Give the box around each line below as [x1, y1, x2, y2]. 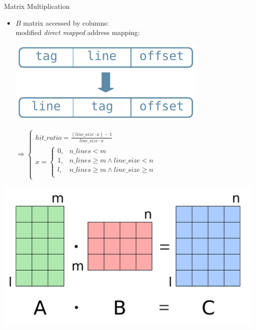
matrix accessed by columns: [23, 17, 109, 28]
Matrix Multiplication [4, 1, 70, 11]
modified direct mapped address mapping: [15, 27, 140, 37]
